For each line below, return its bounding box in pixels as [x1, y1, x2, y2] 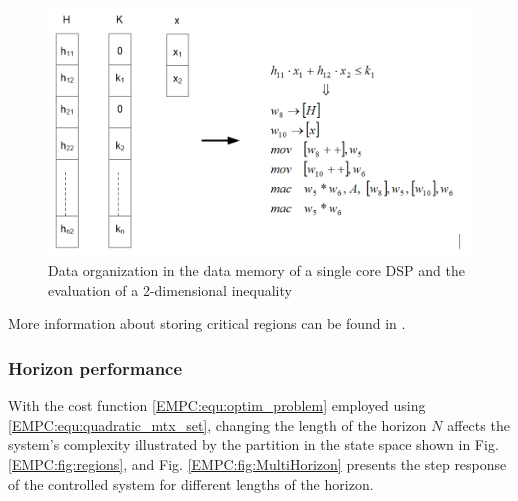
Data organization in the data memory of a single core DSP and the [48, 260, 465, 281]
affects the [447, 414, 510, 435]
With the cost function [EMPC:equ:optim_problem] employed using [8, 395, 426, 416]
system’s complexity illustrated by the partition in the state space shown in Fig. [8, 434, 499, 455]
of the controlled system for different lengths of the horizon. [8, 473, 374, 494]
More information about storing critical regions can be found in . [8, 313, 406, 334]
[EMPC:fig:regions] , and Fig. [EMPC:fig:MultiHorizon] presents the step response [8, 453, 507, 474]
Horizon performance [8, 355, 183, 380]
